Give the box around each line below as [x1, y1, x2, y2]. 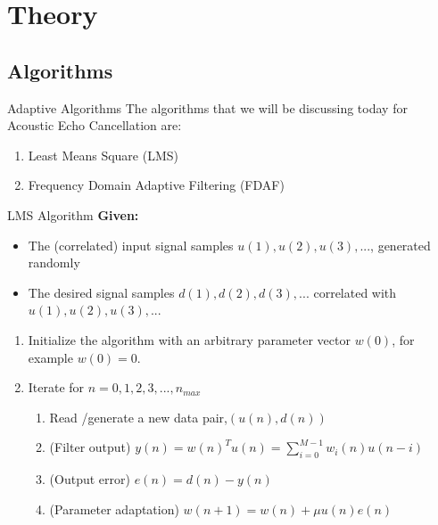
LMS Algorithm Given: [7, 205, 139, 224]
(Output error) [49, 470, 130, 488]
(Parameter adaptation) [49, 499, 179, 518]
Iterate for [28, 378, 85, 397]
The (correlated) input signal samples [28, 235, 234, 254]
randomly [28, 253, 80, 272]
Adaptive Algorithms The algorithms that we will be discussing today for [7, 98, 408, 117]
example [28, 348, 73, 366]
